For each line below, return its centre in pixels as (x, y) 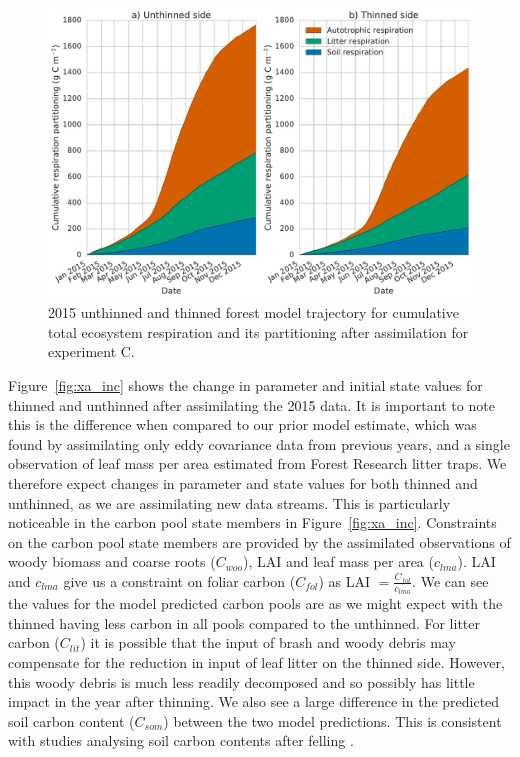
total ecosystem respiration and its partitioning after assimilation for (258, 331)
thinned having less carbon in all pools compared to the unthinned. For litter (244, 622)
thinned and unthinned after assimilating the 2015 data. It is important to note (251, 404)
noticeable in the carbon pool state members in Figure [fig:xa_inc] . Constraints (252, 522)
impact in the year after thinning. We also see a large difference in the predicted (254, 701)
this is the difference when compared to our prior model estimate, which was (242, 424)
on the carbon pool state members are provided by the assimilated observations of (259, 541)
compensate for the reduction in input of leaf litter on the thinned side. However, (256, 662)
